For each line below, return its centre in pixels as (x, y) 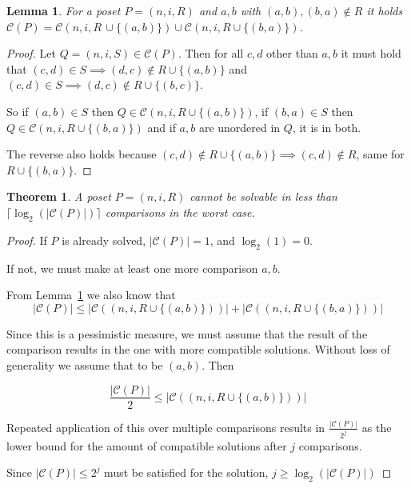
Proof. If (27, 240)
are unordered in (239, 127)
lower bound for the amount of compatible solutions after (147, 445)
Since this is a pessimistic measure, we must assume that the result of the (187, 333)
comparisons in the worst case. (180, 212)
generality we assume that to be (85, 364)
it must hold (371, 53)
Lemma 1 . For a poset (64, 10)
